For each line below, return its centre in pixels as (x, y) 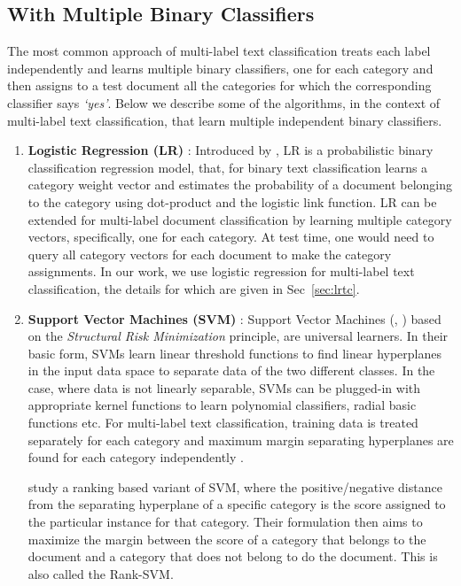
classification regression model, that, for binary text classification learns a (228, 167)
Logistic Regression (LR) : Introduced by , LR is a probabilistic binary (230, 150)
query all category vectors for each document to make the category (210, 254)
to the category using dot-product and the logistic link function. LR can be (232, 201)
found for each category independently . (136, 457)
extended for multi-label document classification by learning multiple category (240, 219)
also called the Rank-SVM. (101, 573)
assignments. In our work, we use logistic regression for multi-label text (221, 271)
